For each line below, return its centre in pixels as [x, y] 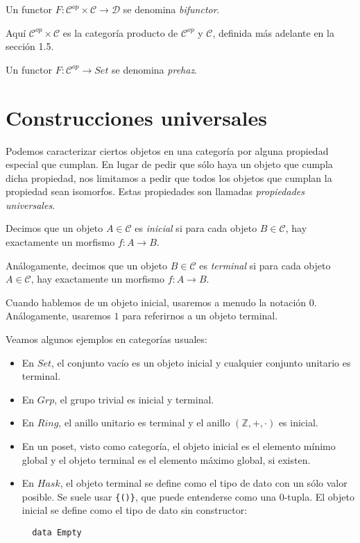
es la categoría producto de [120, 32]
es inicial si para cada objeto [196, 228]
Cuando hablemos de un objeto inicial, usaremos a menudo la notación [156, 302]
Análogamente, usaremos [58, 316]
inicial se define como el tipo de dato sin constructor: [135, 510]
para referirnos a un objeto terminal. [200, 316]
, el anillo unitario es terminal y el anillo [144, 423]
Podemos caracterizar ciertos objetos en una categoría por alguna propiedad [167, 150]
